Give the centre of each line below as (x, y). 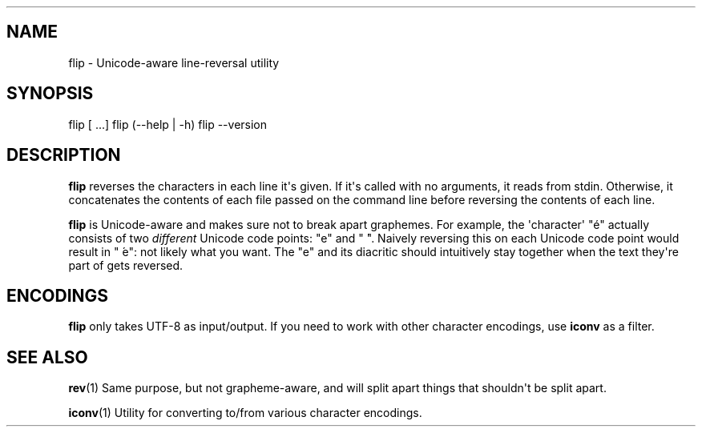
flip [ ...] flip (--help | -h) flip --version (168, 124)
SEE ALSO (47, 357)
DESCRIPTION (64, 155)
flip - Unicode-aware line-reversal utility (174, 62)
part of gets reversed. (126, 265)
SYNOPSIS (50, 94)
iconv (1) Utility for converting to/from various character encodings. (245, 413)
